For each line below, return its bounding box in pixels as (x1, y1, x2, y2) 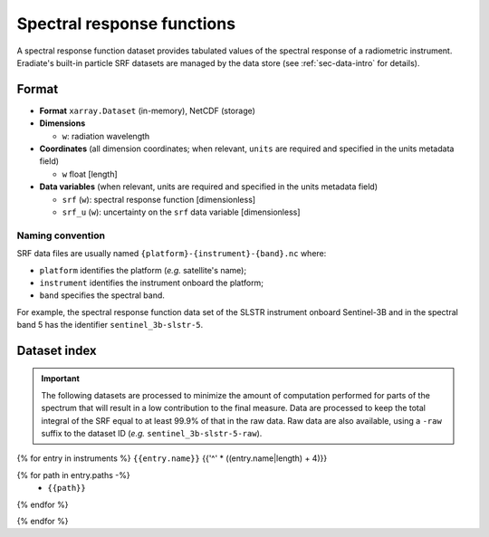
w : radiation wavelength (62, 130, 150, 141)
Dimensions (39, 118, 86, 129)
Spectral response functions (16, 14, 235, 34)
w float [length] (62, 168, 118, 179)
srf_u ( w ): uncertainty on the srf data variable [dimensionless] (62, 206, 301, 217)
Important (41, 373, 81, 384)
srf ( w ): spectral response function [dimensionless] (62, 194, 256, 205)
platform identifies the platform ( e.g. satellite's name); (39, 264, 247, 275)
